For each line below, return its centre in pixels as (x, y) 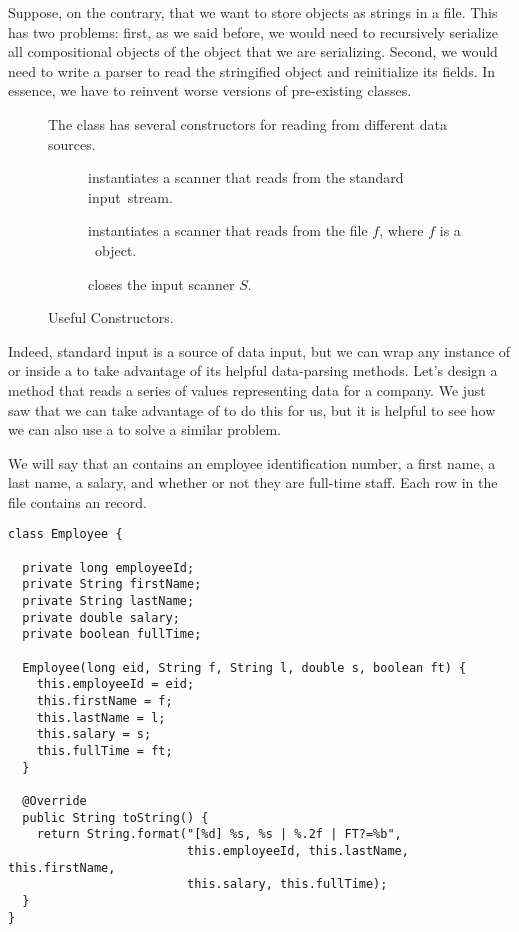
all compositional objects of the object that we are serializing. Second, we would (253, 51)
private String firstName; (112, 584)
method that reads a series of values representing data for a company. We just (247, 389)
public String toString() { (115, 817)
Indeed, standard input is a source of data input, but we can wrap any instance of (259, 350)
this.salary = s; (94, 734)
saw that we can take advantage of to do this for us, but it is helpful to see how (252, 409)
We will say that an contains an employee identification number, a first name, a (252, 462)
